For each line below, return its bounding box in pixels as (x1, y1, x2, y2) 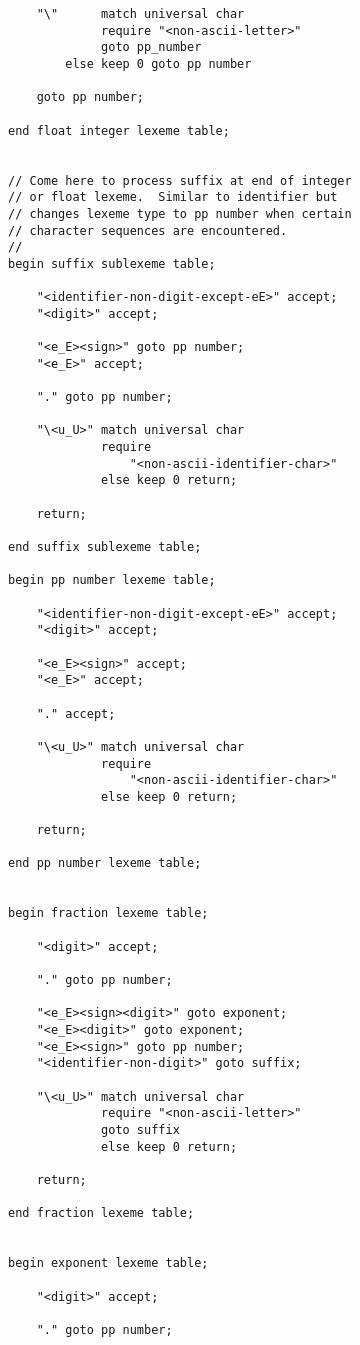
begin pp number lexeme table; (8, 573, 216, 588)
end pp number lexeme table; (8, 856, 202, 871)
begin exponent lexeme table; (8, 1256, 209, 1271)
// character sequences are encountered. (8, 223, 288, 238)
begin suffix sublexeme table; (8, 256, 216, 271)
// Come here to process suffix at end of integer (8, 173, 352, 188)
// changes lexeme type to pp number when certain (8, 206, 352, 221)
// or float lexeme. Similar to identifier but (8, 190, 338, 205)
